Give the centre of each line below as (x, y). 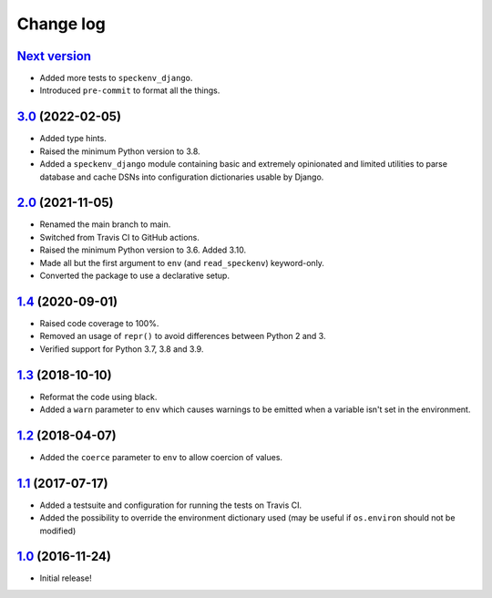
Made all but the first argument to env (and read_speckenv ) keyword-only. (182, 263)
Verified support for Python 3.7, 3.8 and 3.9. (122, 349)
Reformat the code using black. (98, 397)
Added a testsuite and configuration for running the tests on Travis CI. (171, 505)
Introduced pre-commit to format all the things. (130, 90)
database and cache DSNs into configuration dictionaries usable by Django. (182, 177)
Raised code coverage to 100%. (99, 323)
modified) (58, 531)
